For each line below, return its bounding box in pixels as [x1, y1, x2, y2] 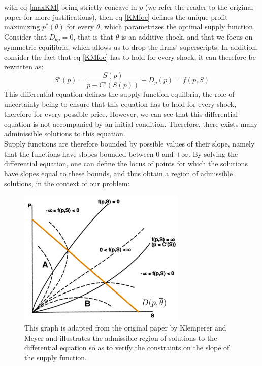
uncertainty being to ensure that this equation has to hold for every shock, [4, 98, 237, 109]
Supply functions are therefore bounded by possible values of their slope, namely [4, 138, 255, 149]
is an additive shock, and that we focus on [121, 31, 253, 42]
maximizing [4, 21, 40, 32]
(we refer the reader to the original [145, 2, 253, 12]
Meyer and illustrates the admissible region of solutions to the [24, 332, 217, 343]
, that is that [73, 31, 114, 42]
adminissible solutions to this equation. [4, 128, 125, 139]
